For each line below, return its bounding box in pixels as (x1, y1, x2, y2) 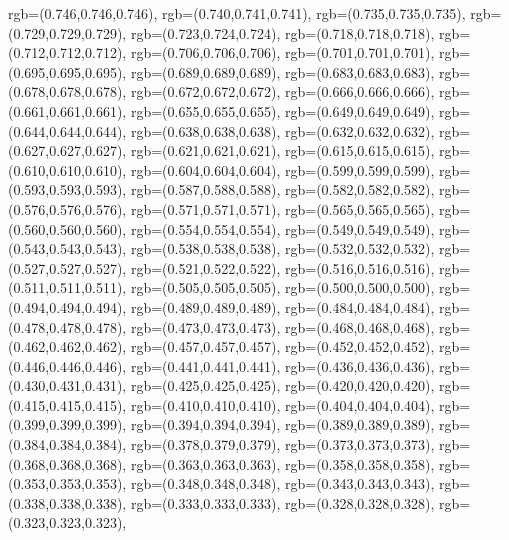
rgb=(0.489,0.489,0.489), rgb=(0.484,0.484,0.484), (130, 296, 435, 317)
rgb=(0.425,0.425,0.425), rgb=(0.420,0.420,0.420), (130, 375, 435, 396)
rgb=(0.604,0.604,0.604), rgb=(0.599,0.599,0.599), (130, 159, 435, 180)
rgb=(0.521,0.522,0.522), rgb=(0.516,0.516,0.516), (130, 257, 435, 278)
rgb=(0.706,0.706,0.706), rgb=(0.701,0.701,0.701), (130, 42, 435, 63)
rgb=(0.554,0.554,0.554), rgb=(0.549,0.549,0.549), (130, 218, 435, 239)
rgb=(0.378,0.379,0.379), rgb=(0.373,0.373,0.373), (130, 434, 435, 455)
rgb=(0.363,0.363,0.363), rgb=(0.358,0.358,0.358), (130, 453, 435, 474)
